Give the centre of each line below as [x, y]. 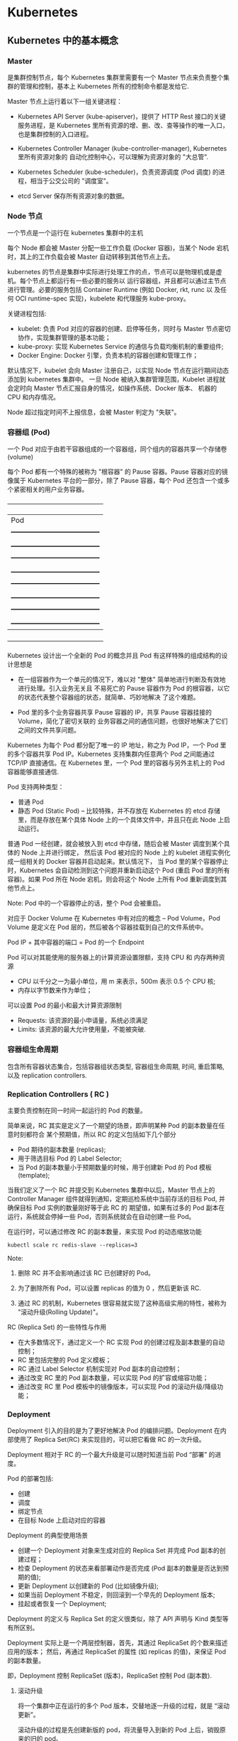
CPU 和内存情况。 [34, 397]
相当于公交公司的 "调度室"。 [71, 180]
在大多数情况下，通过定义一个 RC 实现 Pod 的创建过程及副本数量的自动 [121, 1343]
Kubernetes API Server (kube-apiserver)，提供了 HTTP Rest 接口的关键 [121, 116]
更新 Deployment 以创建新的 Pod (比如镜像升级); [88, 1586]
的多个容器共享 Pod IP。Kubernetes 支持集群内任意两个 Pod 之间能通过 [111, 754]
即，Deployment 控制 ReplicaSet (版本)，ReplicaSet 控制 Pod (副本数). [110, 1676]
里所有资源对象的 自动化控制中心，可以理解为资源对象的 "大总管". [113, 156]
